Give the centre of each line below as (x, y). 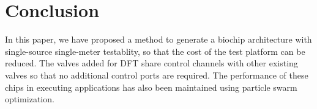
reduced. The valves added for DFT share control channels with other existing (151, 63)
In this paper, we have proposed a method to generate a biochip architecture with (158, 39)
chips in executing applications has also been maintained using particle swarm (151, 87)
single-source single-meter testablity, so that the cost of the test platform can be (155, 51)
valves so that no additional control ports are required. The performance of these (157, 75)
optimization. (30, 99)
